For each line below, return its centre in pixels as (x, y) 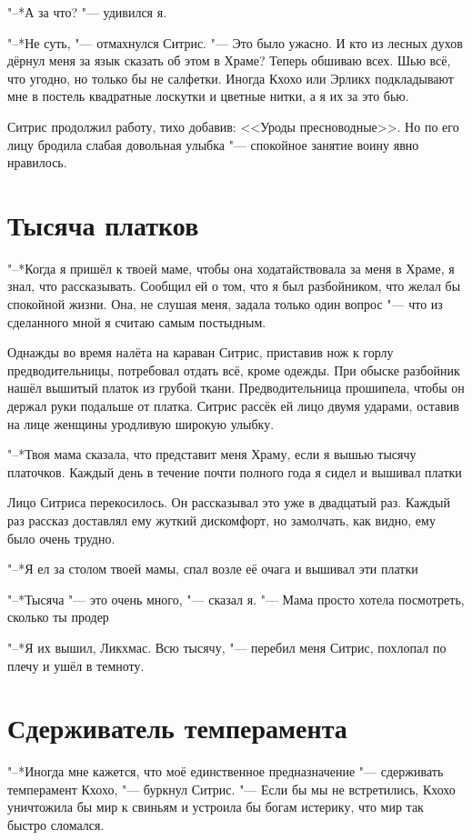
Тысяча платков (103, 224)
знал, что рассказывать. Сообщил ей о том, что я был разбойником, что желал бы (234, 286)
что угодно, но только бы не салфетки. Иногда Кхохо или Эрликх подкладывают (231, 78)
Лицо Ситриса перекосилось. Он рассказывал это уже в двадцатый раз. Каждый (229, 502)
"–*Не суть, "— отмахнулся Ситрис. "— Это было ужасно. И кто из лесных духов (235, 42)
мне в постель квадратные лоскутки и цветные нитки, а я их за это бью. (208, 96)
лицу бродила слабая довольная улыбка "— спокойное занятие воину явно (213, 144)
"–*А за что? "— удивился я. (87, 12)
